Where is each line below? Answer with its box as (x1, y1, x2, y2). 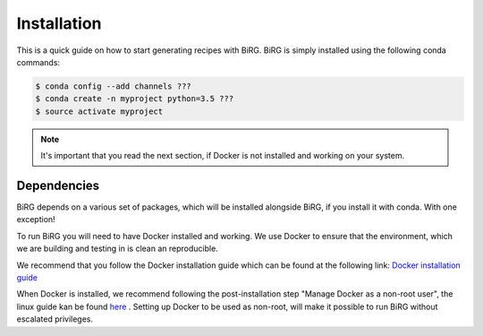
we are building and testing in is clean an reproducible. (16, 243, 218, 254)
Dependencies (16, 177, 100, 193)
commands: (16, 56, 61, 67)
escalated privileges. (16, 314, 94, 324)
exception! (16, 214, 55, 225)
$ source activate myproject (35, 106, 164, 116)
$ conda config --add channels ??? (35, 81, 191, 91)
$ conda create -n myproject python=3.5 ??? (35, 94, 234, 104)
